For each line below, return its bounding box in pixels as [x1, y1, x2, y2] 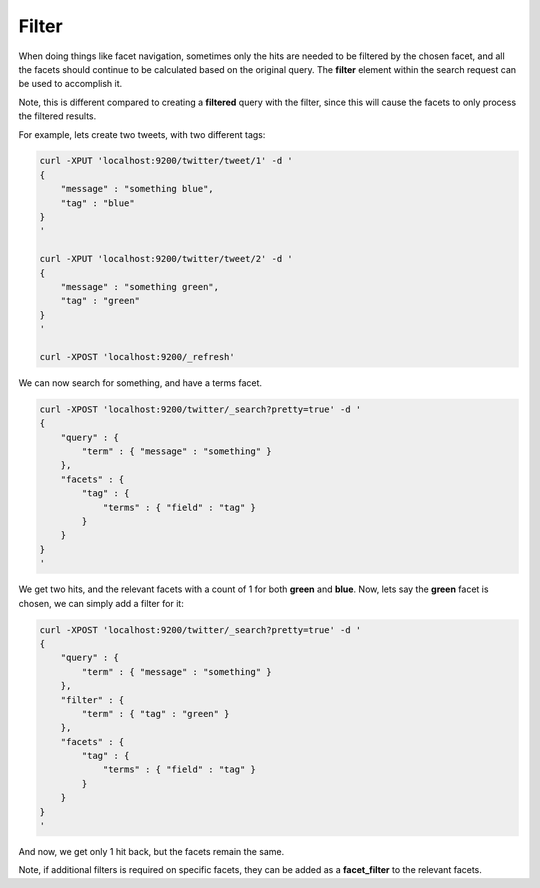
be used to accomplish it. [18, 78, 123, 90]
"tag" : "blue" [60, 197, 135, 209]
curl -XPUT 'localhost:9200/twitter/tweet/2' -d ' [39, 253, 294, 265]
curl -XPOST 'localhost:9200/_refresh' [39, 351, 235, 362]
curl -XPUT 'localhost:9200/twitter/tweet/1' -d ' [39, 155, 294, 167]
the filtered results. [18, 110, 97, 122]
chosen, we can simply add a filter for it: [18, 597, 184, 609]
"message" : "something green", [60, 281, 220, 292]
